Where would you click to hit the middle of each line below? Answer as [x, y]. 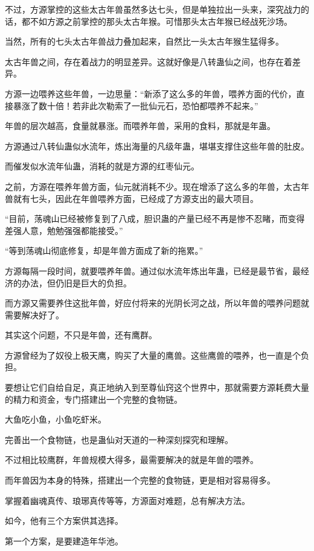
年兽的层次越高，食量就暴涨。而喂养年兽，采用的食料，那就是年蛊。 [140, 126]
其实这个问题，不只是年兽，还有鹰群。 [81, 335]
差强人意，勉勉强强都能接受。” [64, 230]
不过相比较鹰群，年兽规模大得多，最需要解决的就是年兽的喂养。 [132, 460]
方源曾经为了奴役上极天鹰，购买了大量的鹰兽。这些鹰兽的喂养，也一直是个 [153, 355]
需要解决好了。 [34, 314]
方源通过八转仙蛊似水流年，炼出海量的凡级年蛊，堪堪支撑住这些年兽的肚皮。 [157, 146]
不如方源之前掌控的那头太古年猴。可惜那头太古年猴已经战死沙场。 [161, 21]
